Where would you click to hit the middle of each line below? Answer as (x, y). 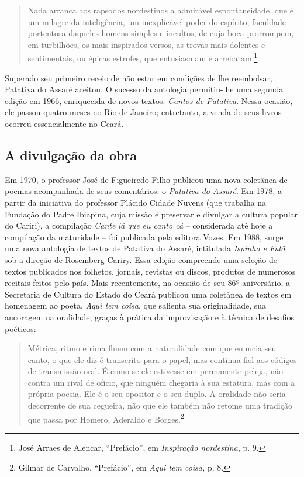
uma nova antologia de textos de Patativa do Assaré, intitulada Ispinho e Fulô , (146, 248)
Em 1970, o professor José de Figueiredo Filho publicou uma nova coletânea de (146, 179)
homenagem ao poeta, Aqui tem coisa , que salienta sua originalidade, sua (136, 305)
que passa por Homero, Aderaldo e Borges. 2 (106, 418)
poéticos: (20, 328)
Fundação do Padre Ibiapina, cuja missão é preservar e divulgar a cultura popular (151, 214)
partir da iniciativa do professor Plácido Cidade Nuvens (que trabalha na (136, 202)
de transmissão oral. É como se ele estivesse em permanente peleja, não (156, 371)
